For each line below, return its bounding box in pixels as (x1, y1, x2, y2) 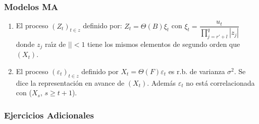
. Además (147, 77, 176, 88)
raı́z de (45, 38, 66, 49)
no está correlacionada (186, 77, 255, 88)
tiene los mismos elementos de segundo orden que (87, 38, 240, 49)
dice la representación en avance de (16, 77, 125, 88)
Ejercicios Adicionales (4, 108, 94, 121)
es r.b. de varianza (168, 66, 225, 76)
